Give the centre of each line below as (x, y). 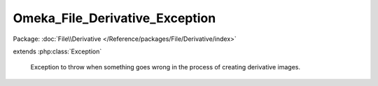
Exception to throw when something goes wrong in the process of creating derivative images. (166, 67)
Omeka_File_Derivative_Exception (114, 18)
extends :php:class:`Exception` (57, 51)
